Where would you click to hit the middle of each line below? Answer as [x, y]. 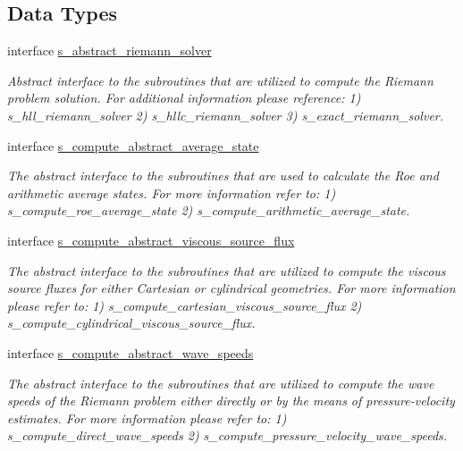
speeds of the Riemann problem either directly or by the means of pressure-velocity [231, 401]
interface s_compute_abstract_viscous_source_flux [151, 240]
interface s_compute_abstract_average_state [133, 145]
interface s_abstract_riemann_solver [109, 50]
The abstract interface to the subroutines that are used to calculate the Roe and [223, 175]
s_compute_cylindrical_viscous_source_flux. [131, 323]
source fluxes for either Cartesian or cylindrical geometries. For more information [231, 288]
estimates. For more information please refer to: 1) [147, 418]
